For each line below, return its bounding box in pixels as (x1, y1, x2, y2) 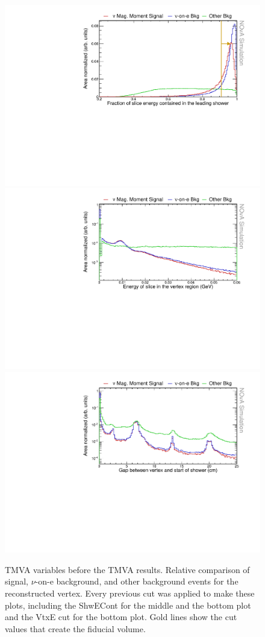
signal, (5, 575, 28, 588)
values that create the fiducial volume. (5, 622, 146, 635)
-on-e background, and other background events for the (35, 575, 238, 588)
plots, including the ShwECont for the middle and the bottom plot (5, 598, 251, 611)
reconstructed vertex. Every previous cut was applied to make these (5, 586, 255, 599)
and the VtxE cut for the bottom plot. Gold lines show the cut (5, 610, 237, 623)
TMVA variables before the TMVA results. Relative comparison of (5, 563, 250, 575)
